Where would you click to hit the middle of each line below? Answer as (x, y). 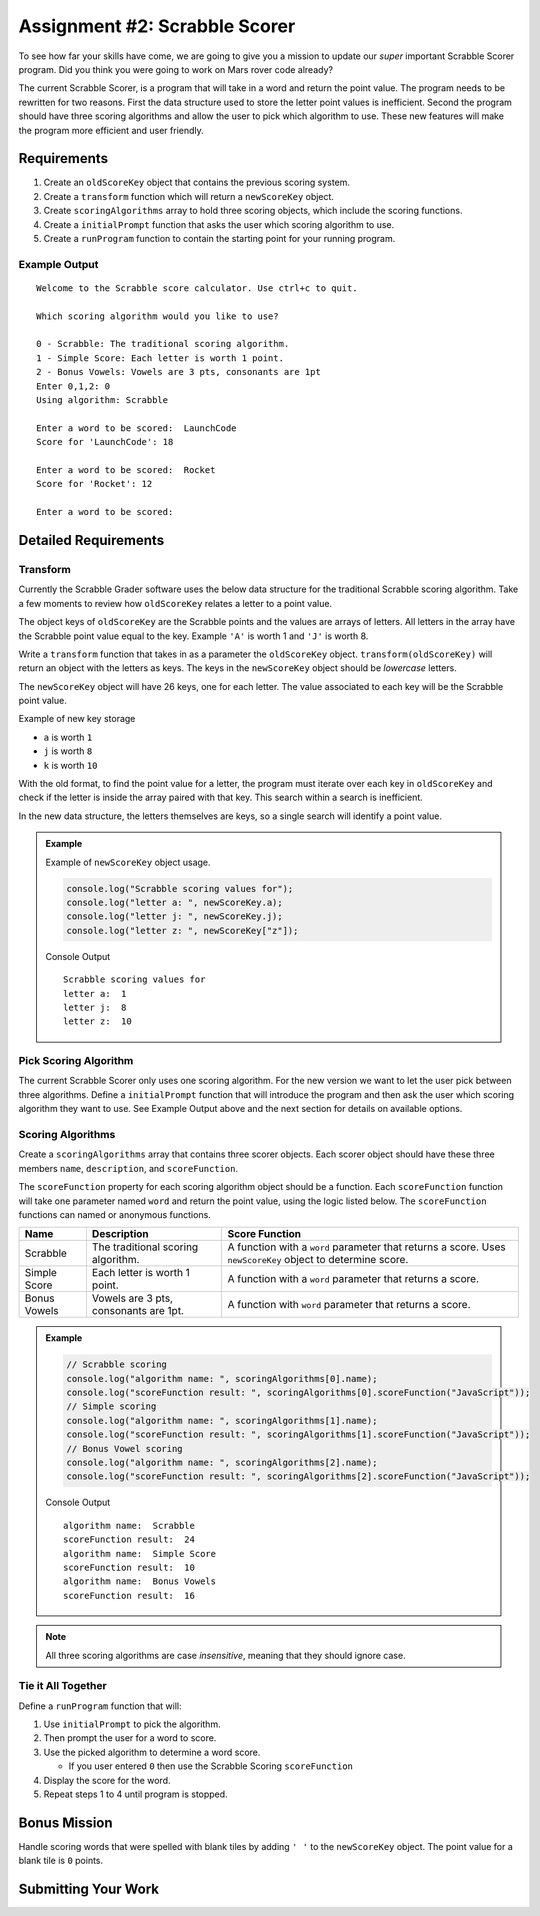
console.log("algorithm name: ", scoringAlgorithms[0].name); (222, 1378)
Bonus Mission (66, 1822)
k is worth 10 (70, 765)
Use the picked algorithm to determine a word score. (152, 1752)
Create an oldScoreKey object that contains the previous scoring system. (196, 182)
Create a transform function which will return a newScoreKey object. (189, 196)
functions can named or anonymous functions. (115, 1214)
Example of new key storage (77, 719)
